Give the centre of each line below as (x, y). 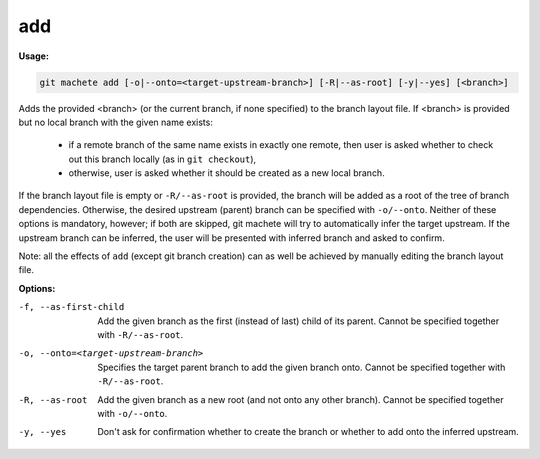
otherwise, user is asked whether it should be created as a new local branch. (226, 173)
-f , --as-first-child (71, 307)
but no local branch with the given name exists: (116, 122)
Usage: (34, 56)
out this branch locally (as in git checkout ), (162, 159)
